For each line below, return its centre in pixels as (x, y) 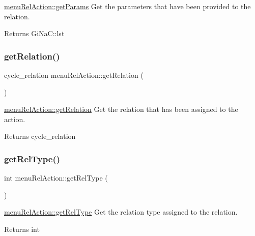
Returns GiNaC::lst (34, 33)
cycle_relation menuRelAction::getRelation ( (74, 75)
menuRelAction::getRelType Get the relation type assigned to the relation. (121, 212)
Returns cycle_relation (40, 136)
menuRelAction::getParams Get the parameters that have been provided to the (127, 6)
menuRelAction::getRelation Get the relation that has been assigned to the (121, 109)
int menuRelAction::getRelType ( (56, 178)
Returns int (22, 229)
